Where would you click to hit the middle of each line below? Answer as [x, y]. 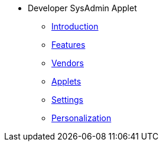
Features [69, 45]
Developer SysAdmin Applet [82, 8]
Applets [66, 81]
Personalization [81, 118]
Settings [67, 100]
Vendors [68, 63]
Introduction [75, 26]
